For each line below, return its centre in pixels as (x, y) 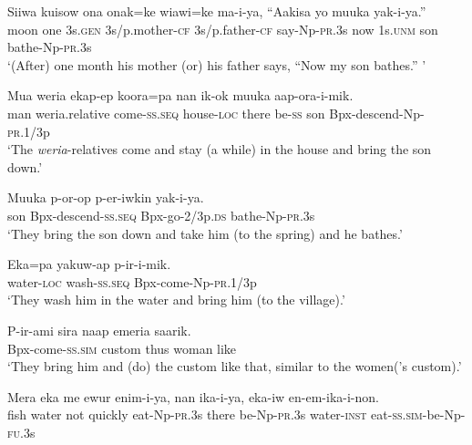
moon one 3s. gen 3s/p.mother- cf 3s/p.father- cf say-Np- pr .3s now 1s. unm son (223, 29)
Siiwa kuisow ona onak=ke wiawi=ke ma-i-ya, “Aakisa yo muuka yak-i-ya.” (217, 11)
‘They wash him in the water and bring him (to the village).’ (176, 300)
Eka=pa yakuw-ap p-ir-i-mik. (89, 264)
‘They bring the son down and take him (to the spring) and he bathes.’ (205, 233)
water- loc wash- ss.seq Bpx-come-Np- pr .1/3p (132, 281)
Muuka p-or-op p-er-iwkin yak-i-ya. (106, 197)
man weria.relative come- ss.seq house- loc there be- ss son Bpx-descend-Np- (216, 113)
